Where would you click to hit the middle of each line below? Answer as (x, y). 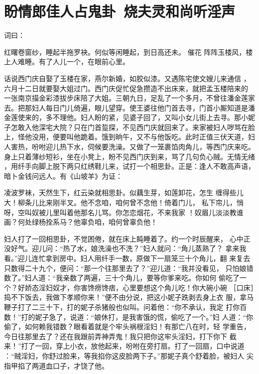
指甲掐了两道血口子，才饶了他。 (56, 365)
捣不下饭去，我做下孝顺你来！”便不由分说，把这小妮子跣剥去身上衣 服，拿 (126, 297)
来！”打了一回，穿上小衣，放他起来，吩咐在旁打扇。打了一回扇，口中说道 (124, 346)
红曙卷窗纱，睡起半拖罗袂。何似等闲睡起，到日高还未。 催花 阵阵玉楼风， (125, 52)
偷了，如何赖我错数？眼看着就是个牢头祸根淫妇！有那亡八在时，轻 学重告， (127, 326)
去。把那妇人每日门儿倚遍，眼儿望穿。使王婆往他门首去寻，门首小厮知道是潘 (129, 107)
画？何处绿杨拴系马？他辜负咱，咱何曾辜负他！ (81, 222)
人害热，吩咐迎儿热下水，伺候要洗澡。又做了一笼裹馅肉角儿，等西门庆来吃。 (129, 147)
